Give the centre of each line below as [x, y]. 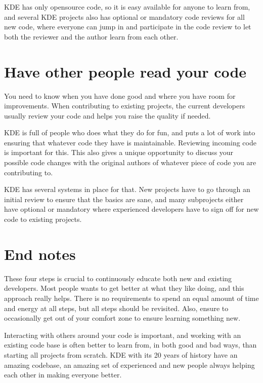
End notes [40, 254]
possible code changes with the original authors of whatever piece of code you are [130, 162]
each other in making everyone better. [63, 375]
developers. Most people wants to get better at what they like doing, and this [124, 288]
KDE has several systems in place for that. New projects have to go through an [127, 189]
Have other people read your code [125, 71]
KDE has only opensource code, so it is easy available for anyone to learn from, [127, 7]
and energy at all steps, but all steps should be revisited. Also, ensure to [116, 308]
